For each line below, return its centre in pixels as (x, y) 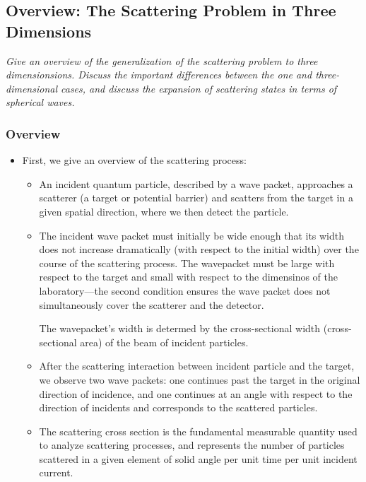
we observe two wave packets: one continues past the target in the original (200, 379)
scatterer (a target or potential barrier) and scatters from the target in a (196, 198)
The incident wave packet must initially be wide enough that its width (192, 235)
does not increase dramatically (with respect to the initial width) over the (199, 249)
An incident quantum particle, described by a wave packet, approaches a (196, 183)
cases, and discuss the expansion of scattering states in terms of (199, 88)
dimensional (31, 88)
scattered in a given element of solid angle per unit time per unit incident (198, 458)
